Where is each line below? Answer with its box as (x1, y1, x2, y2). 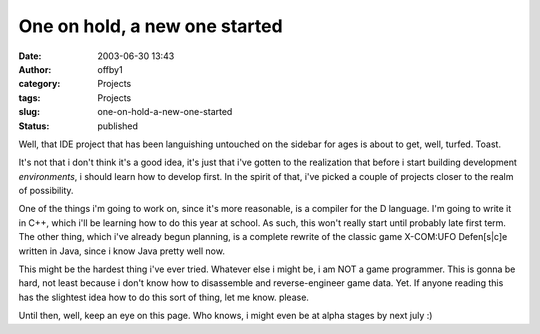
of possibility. (18, 185, 74, 197)
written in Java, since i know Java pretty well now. (18, 245, 225, 257)
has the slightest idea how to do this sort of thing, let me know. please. (18, 291, 310, 303)
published (97, 120, 139, 132)
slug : (18, 106, 40, 118)
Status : (18, 120, 50, 132)
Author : (18, 63, 52, 75)
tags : (18, 91, 41, 104)
